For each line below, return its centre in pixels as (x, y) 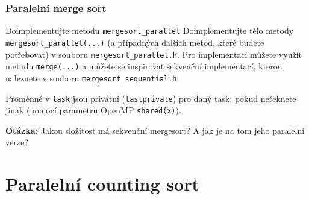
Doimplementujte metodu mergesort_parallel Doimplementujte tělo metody (150, 30)
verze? (17, 142)
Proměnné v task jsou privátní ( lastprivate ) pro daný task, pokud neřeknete (151, 98)
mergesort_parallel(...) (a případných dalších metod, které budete (135, 42)
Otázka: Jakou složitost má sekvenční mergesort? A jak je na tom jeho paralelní (155, 130)
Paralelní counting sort (102, 184)
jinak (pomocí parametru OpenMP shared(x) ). (93, 110)
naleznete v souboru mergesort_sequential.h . (92, 77)
